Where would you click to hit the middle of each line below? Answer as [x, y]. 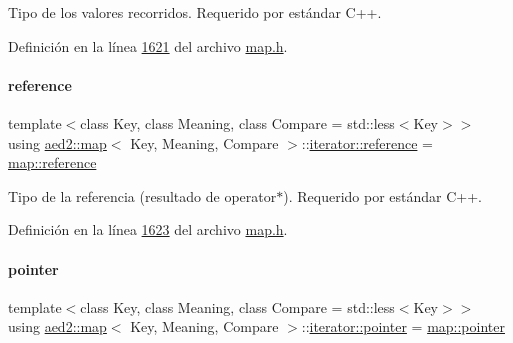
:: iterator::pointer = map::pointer [403, 326]
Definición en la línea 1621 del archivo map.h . [148, 45]
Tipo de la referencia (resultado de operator [142, 195]
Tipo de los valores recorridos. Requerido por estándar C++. [195, 12]
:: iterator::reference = [367, 142]
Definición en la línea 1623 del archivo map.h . [148, 229]
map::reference [52, 162]
